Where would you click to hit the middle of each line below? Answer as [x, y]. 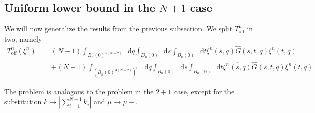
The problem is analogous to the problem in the [79, 91]
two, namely [23, 38]
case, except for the [204, 91]
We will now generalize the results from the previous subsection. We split [118, 29]
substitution [23, 102]
